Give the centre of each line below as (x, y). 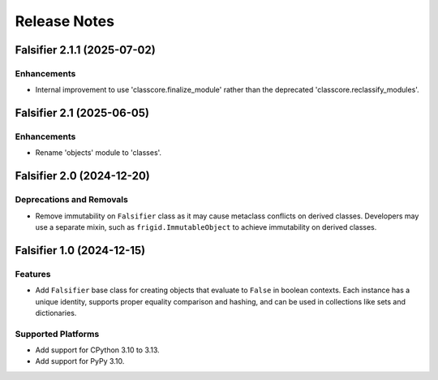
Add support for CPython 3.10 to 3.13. (97, 350)
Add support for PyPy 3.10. (80, 361)
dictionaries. (56, 313)
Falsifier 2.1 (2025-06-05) (82, 113)
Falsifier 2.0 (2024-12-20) (82, 176)
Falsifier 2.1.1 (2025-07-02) (85, 50)
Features (33, 274)
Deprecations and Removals (72, 200)
